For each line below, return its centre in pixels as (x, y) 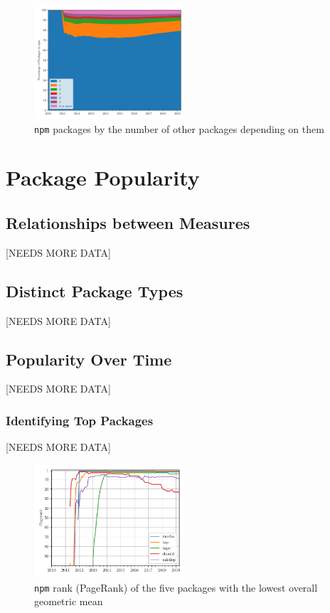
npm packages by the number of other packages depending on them (179, 128)
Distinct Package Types (95, 290)
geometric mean (69, 601)
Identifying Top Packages (80, 420)
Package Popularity (103, 177)
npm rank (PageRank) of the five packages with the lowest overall (176, 587)
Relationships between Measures (128, 223)
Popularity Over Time (89, 359)
